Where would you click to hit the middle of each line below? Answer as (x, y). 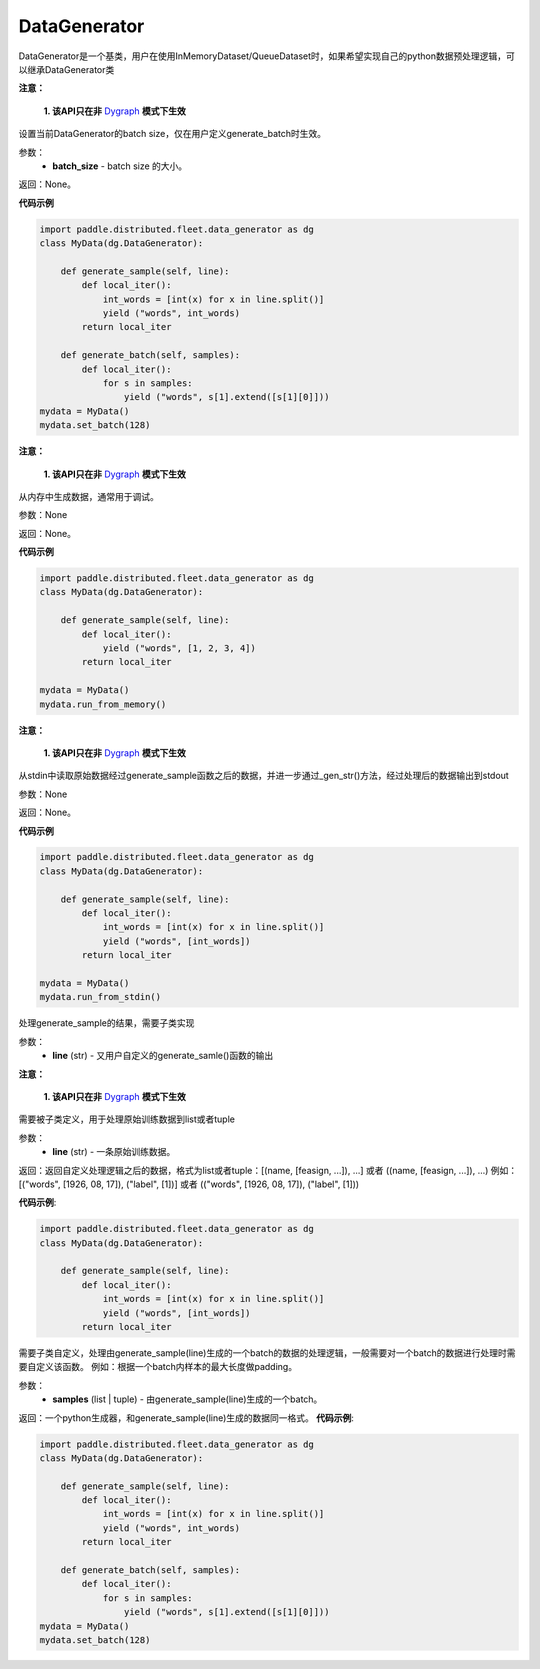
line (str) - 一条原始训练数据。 (114, 1152)
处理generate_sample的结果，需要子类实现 (106, 1023)
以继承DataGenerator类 (66, 69)
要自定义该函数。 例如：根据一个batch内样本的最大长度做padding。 (158, 1367)
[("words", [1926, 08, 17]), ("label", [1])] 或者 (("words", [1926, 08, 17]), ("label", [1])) (189, 1184)
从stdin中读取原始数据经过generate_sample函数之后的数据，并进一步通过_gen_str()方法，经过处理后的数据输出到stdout (263, 776)
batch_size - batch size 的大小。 (120, 166)
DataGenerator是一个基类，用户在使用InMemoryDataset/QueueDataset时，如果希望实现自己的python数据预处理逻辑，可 (266, 56)
